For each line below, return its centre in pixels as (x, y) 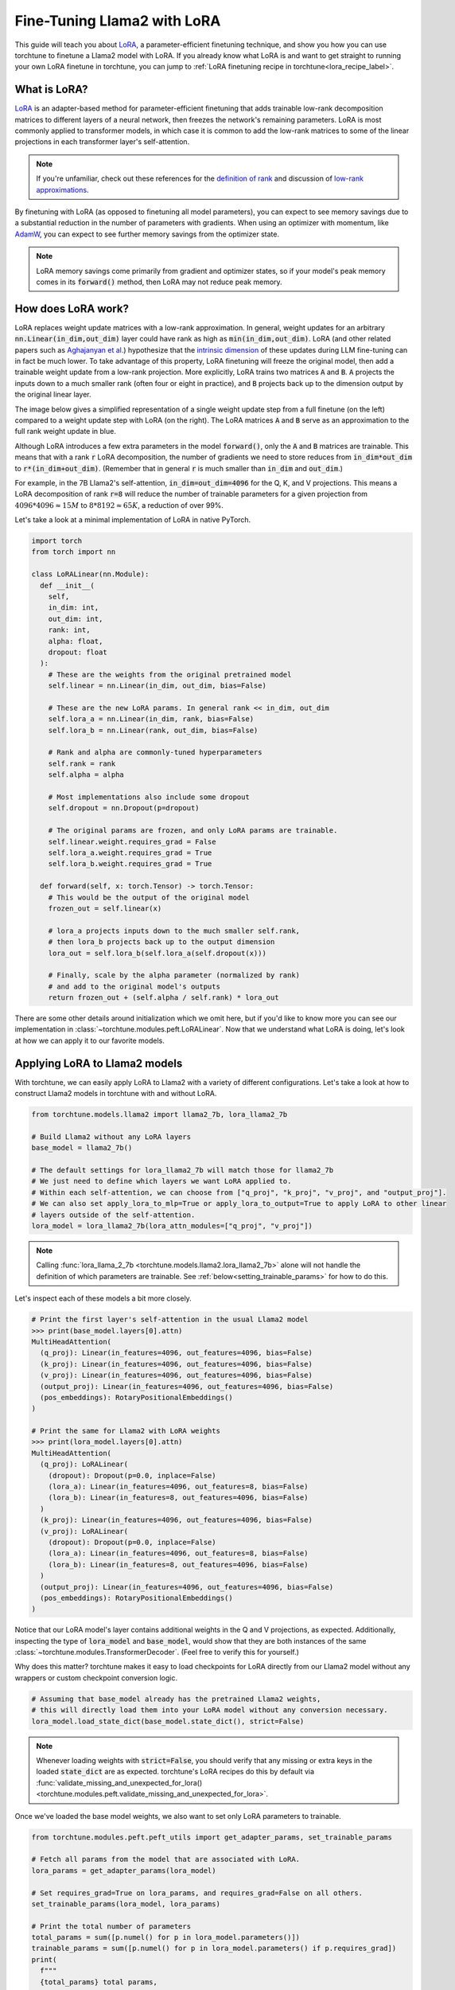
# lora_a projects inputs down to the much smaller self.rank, (174, 931)
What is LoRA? (51, 90)
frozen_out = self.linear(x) (105, 908)
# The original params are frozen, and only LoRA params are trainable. (193, 831)
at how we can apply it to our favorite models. (89, 1040)
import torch (57, 541)
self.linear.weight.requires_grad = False (132, 841)
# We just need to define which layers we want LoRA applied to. (161, 1181)
